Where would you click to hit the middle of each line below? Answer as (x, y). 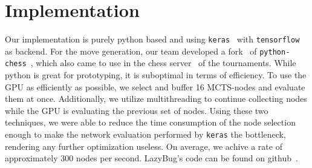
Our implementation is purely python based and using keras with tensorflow (152, 39)
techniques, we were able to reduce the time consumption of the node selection (150, 122)
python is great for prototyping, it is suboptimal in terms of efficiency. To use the (156, 75)
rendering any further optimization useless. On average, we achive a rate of (144, 146)
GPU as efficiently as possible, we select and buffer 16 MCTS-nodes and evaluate (155, 86)
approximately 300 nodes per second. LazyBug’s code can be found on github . (151, 158)
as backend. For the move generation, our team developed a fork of (131, 51)
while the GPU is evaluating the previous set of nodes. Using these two (137, 110)
